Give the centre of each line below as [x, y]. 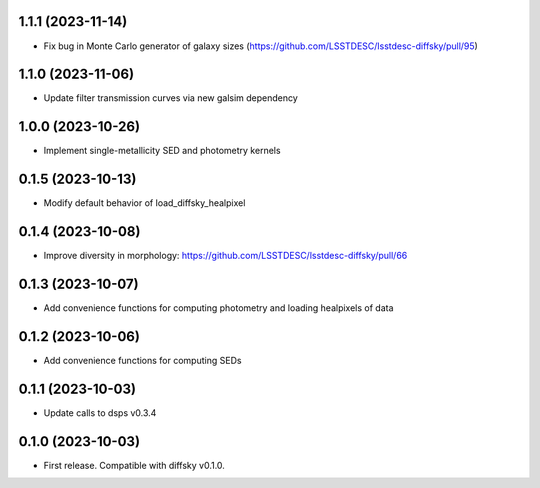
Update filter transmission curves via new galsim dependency [171, 98]
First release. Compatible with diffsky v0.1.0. [134, 465]
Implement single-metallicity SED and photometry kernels [162, 151]
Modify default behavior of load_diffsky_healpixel [144, 203]
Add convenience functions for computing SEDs [142, 360]
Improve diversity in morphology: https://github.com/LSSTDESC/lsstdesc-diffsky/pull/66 [225, 256]
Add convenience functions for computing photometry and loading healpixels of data [218, 308]
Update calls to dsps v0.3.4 [100, 412]
